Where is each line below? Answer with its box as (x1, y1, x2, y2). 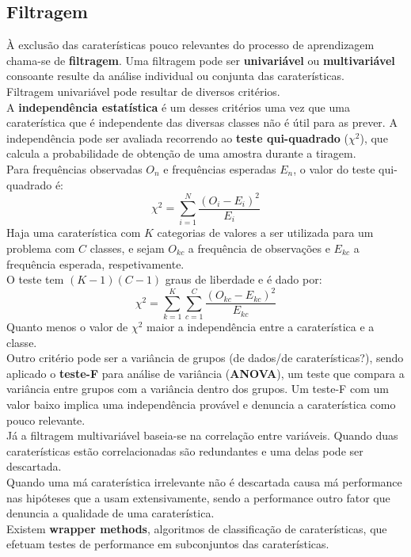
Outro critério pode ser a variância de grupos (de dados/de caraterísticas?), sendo (6, 349, 404, 366)
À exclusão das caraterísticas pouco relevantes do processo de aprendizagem (6, 36, 375, 53)
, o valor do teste (293, 160, 375, 177)
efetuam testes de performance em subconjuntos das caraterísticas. (6, 536, 329, 552)
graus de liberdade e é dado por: (165, 271, 322, 288)
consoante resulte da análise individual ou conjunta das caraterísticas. (6, 67, 344, 84)
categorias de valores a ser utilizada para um (157, 224, 374, 241)
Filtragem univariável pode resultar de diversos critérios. (6, 82, 280, 99)
